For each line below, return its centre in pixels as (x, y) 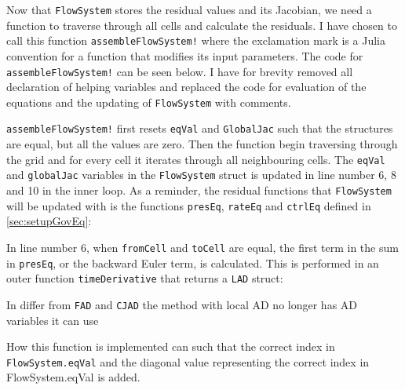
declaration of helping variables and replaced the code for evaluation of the (186, 87)
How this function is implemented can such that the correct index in (171, 346)
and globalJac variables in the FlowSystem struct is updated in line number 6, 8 (201, 175)
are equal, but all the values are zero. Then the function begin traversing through (202, 144)
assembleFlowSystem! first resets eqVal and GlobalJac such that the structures (200, 128)
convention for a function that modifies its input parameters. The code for (185, 55)
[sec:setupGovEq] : (49, 221)
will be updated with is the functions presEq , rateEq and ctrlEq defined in (189, 205)
